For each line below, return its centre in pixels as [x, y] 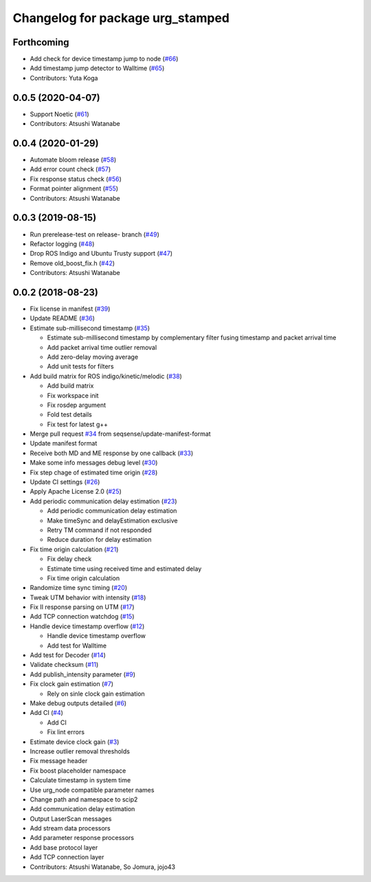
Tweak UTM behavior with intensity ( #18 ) [88, 597]
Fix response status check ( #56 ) [76, 179]
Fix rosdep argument [77, 405]
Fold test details [69, 415]
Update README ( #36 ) [63, 318]
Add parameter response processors [82, 838]
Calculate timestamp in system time [80, 780]
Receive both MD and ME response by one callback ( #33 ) [112, 453]
